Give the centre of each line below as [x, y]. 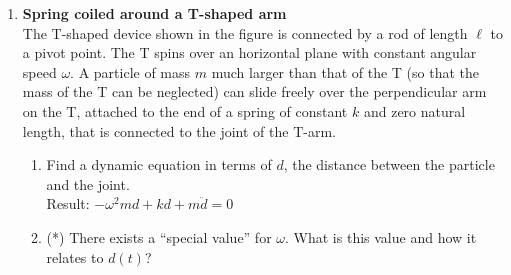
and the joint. [88, 183]
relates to [75, 256]
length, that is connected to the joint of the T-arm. [179, 130]
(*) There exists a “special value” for [159, 236]
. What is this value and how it [381, 236]
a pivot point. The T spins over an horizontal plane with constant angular [249, 52]
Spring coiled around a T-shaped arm [154, 13]
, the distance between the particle [389, 164]
